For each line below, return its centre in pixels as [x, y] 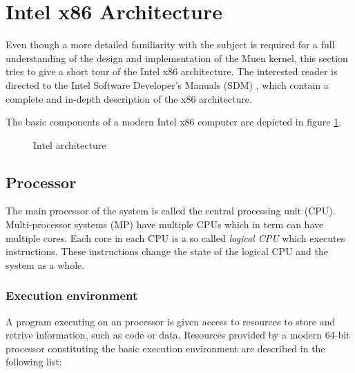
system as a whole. [45, 264]
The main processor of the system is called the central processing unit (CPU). [171, 211]
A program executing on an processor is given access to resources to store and [171, 321]
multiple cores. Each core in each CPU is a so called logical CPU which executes [175, 238]
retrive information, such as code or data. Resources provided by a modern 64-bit [178, 335]
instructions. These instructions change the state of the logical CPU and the [167, 251]
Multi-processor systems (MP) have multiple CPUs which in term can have [165, 224]
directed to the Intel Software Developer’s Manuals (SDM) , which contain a [167, 84]
